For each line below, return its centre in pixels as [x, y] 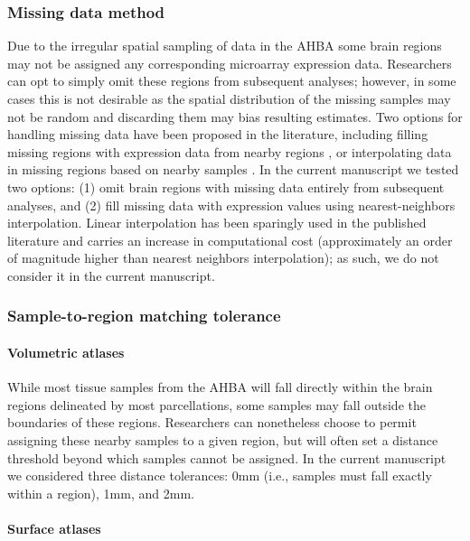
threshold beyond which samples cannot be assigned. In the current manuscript [227, 457]
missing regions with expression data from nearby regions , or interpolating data [230, 151]
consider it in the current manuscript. [111, 275]
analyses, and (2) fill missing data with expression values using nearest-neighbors [231, 205]
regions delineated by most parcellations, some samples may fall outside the [216, 404]
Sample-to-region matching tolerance [144, 316]
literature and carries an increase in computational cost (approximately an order [230, 240]
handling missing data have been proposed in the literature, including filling [218, 134]
